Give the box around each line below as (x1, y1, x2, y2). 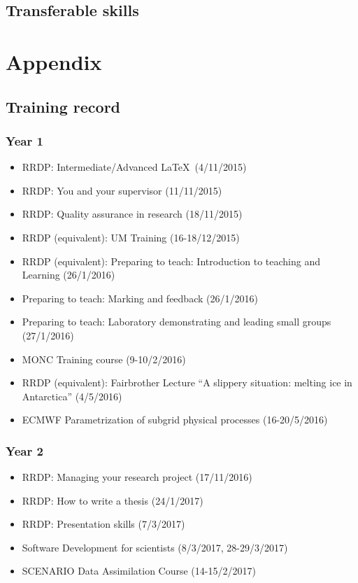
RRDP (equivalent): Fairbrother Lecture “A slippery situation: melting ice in (22, 375, 352, 390)
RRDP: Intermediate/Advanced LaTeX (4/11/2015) (22, 160, 247, 174)
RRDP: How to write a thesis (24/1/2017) (22, 493, 203, 507)
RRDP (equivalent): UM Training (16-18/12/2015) (22, 230, 240, 244)
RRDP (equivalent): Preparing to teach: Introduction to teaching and (22, 253, 320, 268)
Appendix (6, 47, 102, 76)
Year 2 (6, 442, 43, 459)
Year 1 (6, 132, 43, 149)
